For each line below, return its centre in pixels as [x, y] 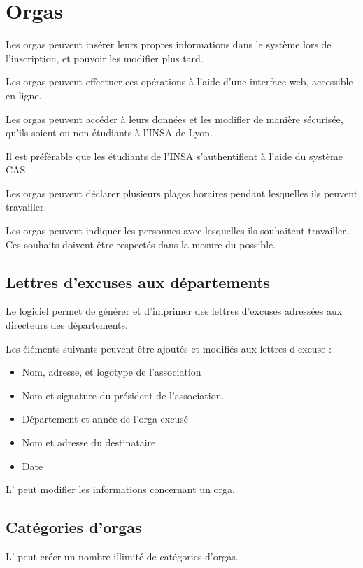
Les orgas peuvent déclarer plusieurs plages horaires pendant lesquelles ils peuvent [182, 193]
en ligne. [24, 95]
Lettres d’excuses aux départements [138, 282]
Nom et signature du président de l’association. [123, 395]
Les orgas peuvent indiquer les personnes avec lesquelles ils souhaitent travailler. [177, 230]
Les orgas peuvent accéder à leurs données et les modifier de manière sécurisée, [175, 119]
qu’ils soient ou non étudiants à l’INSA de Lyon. [109, 133]
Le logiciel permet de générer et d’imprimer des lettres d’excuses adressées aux [174, 311]
